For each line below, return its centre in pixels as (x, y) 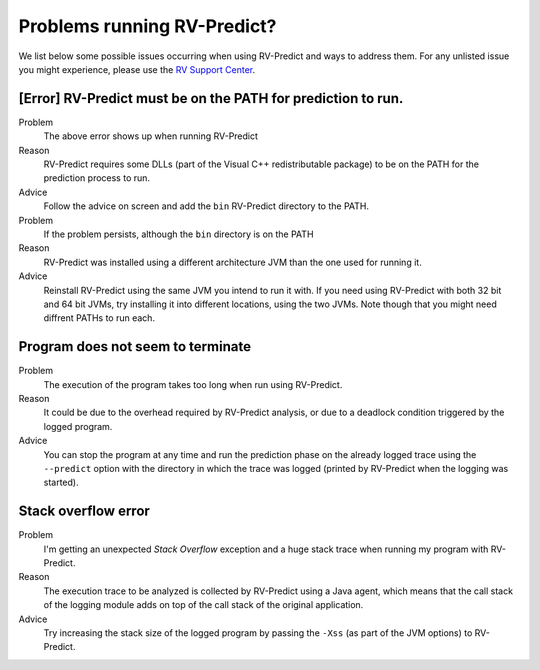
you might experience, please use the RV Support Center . (137, 69)
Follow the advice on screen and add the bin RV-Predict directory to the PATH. (206, 206)
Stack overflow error (84, 511)
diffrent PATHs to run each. (99, 318)
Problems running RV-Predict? (147, 26)
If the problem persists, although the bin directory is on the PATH (178, 234)
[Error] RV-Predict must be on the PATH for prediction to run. (211, 98)
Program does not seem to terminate (135, 346)
